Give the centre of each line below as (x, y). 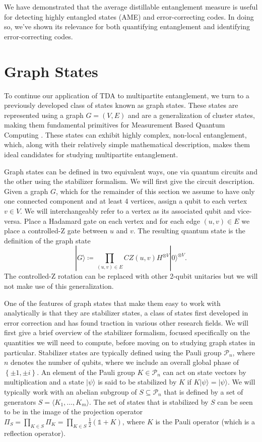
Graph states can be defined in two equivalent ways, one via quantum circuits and (131, 171)
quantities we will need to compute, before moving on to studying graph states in (130, 342)
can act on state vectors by (205, 372)
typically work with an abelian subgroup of (71, 391)
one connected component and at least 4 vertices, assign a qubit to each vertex (126, 201)
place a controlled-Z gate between (56, 231)
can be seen (235, 401)
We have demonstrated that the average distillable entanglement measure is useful (131, 7)
